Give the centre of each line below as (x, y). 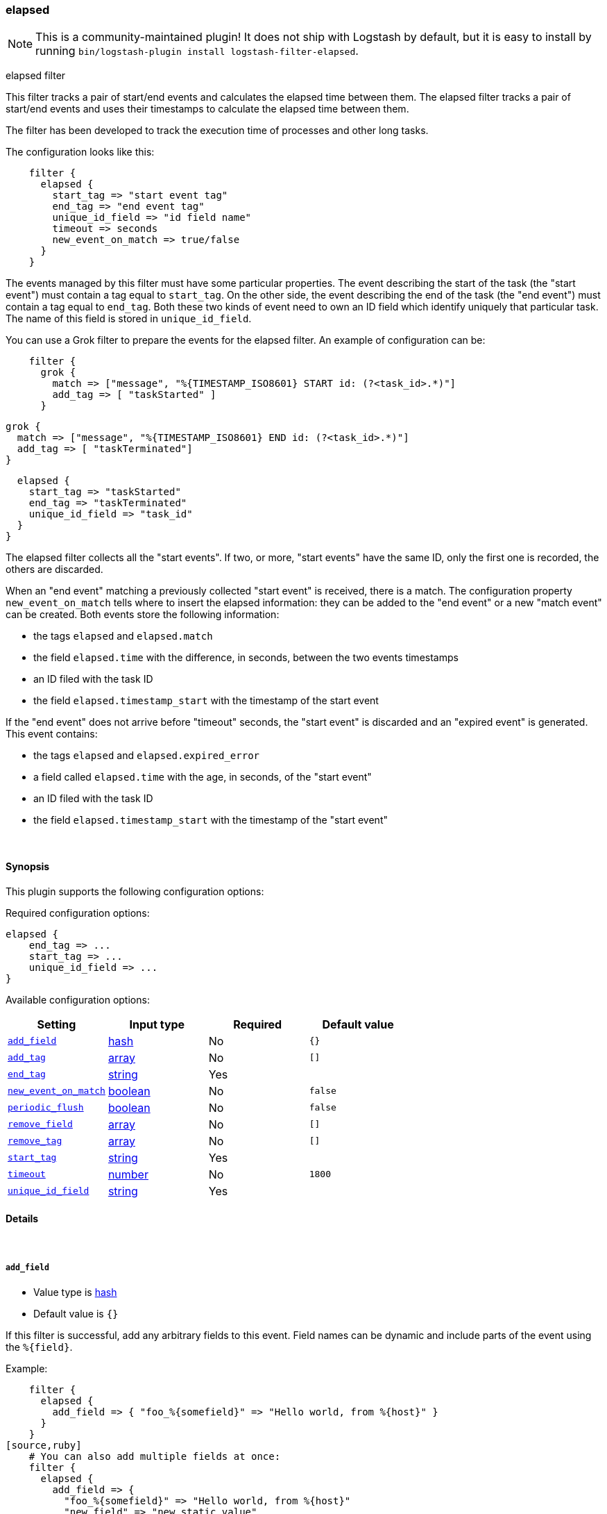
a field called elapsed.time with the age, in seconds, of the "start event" (203, 777)
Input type (157, 1024)
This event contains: (52, 734)
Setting (57, 1024)
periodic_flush (46, 1108)
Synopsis (28, 866)
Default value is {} (76, 1313)
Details (22, 1219)
